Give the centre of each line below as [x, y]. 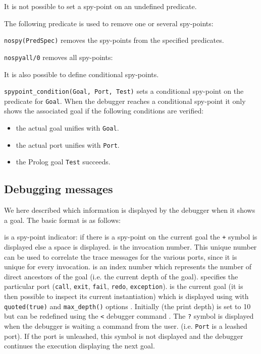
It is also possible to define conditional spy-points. [82, 74]
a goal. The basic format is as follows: [62, 220]
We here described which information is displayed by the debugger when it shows [130, 210]
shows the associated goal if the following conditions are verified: [104, 111]
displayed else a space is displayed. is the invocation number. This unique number [130, 247]
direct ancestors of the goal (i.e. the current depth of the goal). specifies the [121, 276]
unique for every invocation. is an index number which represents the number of [128, 267]
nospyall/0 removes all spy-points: [59, 57]
